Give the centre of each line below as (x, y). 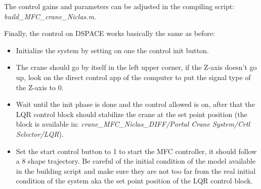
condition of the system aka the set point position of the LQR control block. (134, 181)
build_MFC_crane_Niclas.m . (50, 16)
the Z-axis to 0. (40, 87)
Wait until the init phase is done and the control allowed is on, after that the (135, 104)
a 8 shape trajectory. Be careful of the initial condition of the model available (136, 161)
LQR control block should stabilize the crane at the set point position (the (132, 114)
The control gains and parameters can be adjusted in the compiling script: (119, 6)
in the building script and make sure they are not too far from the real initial (136, 171)
